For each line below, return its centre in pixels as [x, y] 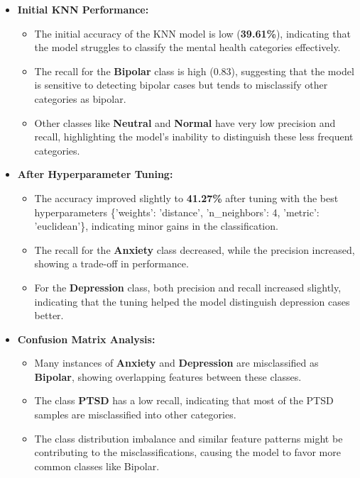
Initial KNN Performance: [83, 9]
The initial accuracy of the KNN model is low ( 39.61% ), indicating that [192, 33]
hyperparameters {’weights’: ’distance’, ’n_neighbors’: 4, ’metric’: [177, 212]
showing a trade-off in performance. [111, 263]
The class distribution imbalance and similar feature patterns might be [189, 438]
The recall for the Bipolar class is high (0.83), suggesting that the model [194, 71]
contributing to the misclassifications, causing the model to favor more [187, 452]
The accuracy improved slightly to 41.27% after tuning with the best [186, 198]
